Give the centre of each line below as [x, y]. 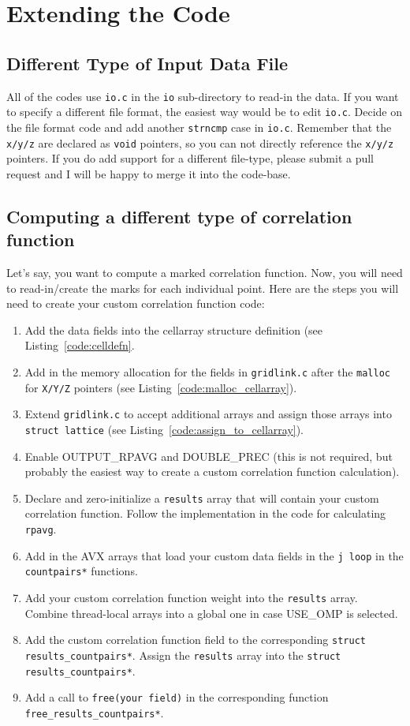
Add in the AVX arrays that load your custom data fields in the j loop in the [214, 555]
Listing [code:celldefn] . [80, 345]
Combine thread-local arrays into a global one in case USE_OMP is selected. [211, 613]
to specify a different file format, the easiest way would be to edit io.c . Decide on [204, 112]
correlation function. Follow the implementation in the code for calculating [205, 513]
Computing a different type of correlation [179, 216]
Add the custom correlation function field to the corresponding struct [195, 640]
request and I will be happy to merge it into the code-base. [149, 173]
